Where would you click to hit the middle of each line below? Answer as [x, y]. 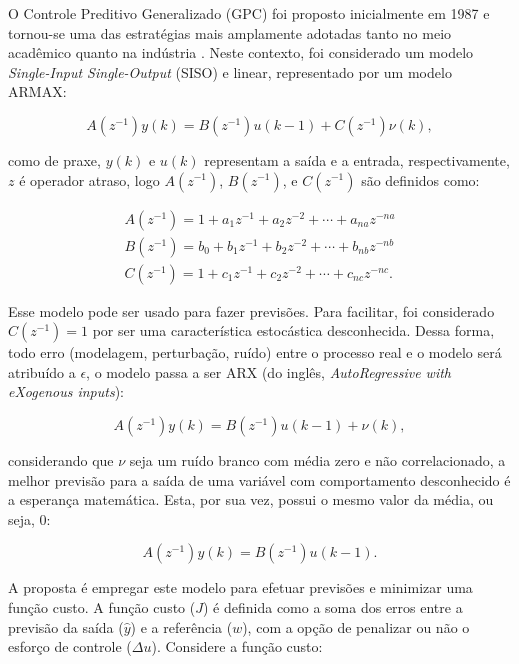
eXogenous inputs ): [66, 391]
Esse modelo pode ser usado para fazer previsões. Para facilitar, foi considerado [251, 310]
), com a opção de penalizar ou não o [356, 626]
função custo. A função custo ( [102, 607]
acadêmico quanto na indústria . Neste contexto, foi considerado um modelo [241, 52]
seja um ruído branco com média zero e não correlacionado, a [317, 460]
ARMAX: [37, 91]
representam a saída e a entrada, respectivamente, [357, 159]
